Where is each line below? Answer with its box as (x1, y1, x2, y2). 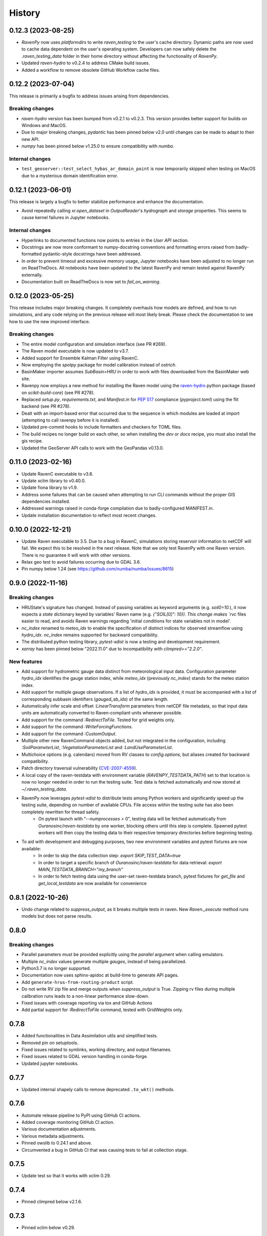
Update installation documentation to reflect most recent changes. (21, 512, 157, 518)
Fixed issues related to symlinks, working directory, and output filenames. (21, 1046, 172, 1053)
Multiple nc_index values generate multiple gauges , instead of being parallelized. (21, 958, 186, 964)
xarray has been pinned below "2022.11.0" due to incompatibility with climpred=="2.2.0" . (21, 646, 203, 652)
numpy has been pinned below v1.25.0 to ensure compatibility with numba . (21, 143, 175, 149)
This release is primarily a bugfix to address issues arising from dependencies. (9, 93, 170, 99)
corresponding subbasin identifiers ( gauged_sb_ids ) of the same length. (21, 696, 169, 702)
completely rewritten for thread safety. (21, 809, 100, 815)
